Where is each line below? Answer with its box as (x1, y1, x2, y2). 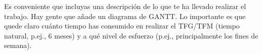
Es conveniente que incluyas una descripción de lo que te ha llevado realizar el (4, 1, 246, 11)
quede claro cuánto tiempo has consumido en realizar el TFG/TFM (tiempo (4, 20, 240, 31)
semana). (4, 40, 32, 50)
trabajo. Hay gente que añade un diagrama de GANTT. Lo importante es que (4, 10, 246, 21)
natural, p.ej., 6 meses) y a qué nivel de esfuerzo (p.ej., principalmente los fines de (4, 30, 258, 40)
